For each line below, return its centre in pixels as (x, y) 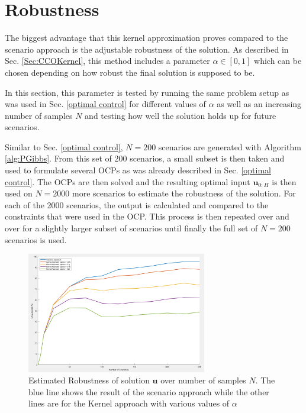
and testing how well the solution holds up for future (181, 115)
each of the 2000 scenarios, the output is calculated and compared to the (137, 204)
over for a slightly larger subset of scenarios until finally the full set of (131, 228)
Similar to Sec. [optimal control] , (64, 146)
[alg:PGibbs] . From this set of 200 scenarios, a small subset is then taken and (145, 158)
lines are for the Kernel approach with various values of (129, 403)
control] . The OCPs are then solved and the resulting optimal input (128, 181)
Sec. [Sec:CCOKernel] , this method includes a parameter (107, 61)
